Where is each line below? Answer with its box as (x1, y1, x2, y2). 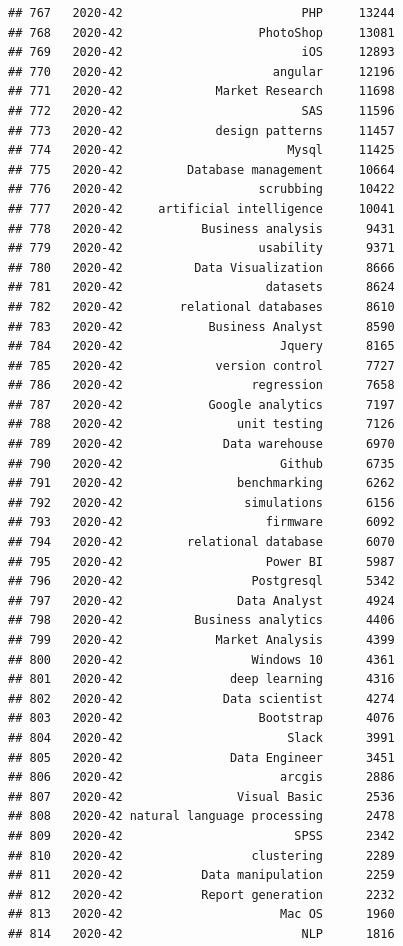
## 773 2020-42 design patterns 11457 (8, 123, 395, 138)
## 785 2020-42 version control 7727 (8, 358, 395, 373)
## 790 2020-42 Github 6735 (8, 456, 395, 471)
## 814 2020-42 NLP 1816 (8, 926, 395, 941)
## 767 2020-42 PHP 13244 (8, 6, 395, 20)
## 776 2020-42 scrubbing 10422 (8, 182, 395, 197)
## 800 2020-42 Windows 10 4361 (8, 652, 395, 667)
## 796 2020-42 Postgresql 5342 (8, 574, 395, 589)
